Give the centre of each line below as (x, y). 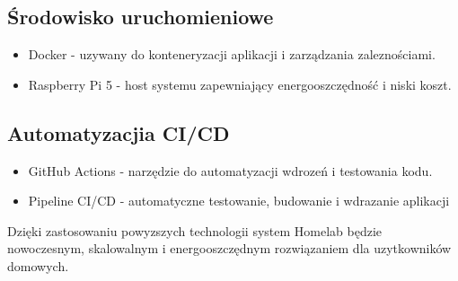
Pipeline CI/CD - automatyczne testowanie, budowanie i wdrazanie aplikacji (239, 201)
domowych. (38, 265)
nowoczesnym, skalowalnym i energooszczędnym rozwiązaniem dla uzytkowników (229, 248)
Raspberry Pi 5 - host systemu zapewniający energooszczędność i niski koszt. (240, 84)
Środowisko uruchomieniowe (141, 17)
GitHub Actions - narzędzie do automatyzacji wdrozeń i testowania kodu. (230, 170)
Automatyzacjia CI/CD (119, 132)
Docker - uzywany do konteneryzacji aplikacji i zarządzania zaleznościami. (232, 54)
